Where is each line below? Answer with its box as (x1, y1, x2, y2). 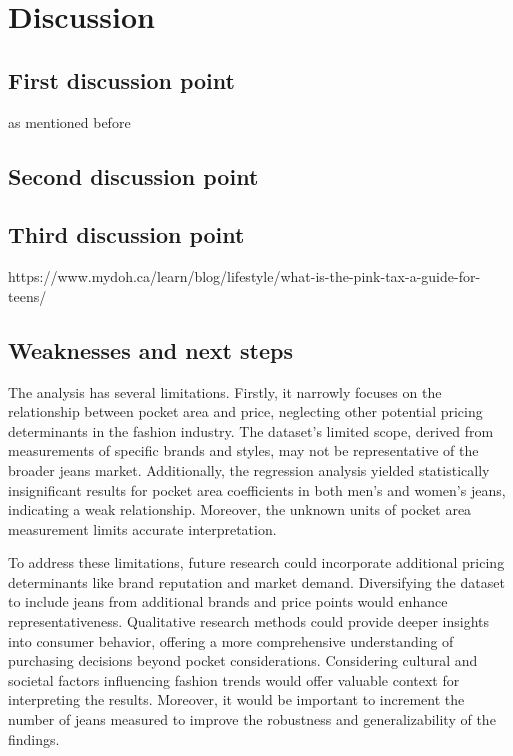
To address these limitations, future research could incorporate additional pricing (8, 552, 505, 573)
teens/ (8, 285, 47, 306)
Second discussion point (8, 160, 259, 191)
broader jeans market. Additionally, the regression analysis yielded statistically (8, 459, 490, 480)
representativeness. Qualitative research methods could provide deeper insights (8, 611, 490, 632)
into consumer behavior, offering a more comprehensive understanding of (8, 630, 454, 651)
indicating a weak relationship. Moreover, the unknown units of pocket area (8, 499, 472, 520)
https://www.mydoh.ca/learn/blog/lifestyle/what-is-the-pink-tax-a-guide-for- (8, 266, 481, 287)
